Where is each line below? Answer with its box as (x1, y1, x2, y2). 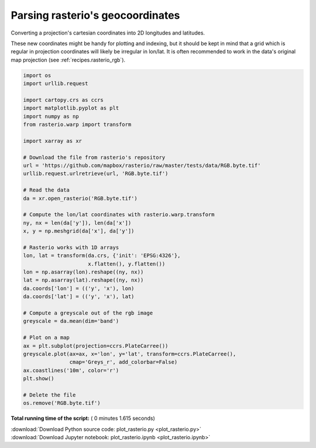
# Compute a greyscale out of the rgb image (23, 310, 153, 316)
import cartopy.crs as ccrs (23, 97, 104, 103)
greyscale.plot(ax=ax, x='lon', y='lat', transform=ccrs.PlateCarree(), (23, 350, 236, 357)
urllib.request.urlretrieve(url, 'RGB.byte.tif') (23, 170, 169, 177)
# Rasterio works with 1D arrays (23, 244, 119, 251)
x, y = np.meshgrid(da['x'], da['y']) (23, 228, 135, 234)
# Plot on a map (23, 334, 70, 341)
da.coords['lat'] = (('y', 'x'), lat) (23, 293, 135, 300)
